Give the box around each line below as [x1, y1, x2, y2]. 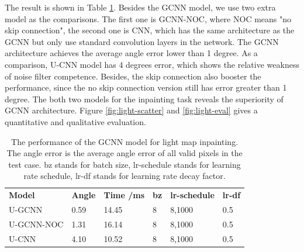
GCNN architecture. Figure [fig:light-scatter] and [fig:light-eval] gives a [5, 104, 258, 116]
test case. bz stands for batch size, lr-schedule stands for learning [8, 158, 241, 170]
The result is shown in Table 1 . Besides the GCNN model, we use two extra [5, 1, 276, 13]
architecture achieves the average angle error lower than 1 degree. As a [5, 47, 258, 59]
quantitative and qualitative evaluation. [5, 115, 146, 127]
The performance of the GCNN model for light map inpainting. [11, 135, 239, 147]
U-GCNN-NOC [9, 218, 64, 230]
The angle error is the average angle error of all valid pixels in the [6, 147, 243, 159]
